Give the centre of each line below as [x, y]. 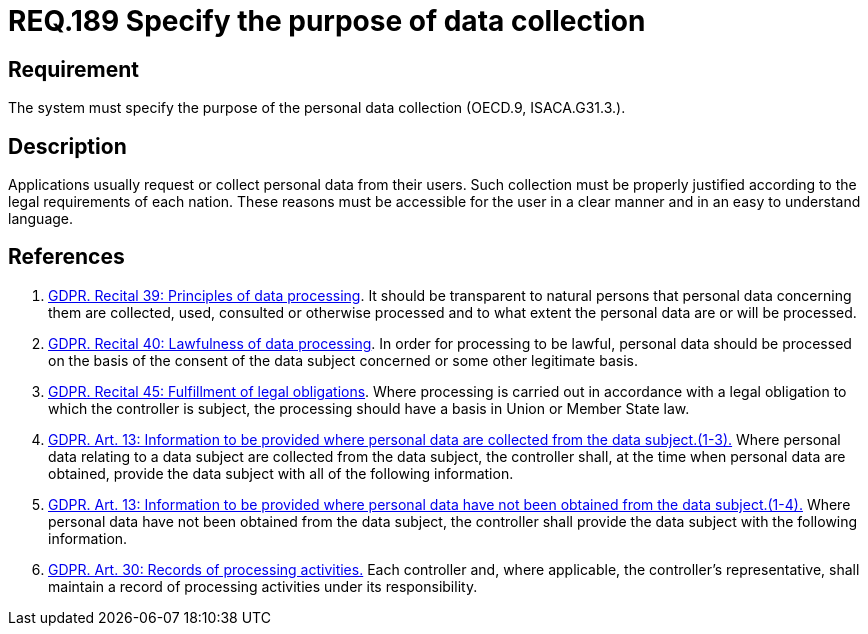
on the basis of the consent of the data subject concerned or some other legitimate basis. [343, 360]
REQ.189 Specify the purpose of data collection [327, 21]
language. [41, 219]
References [66, 257]
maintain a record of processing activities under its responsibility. [263, 586]
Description [67, 146]
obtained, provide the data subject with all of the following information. [281, 473]
